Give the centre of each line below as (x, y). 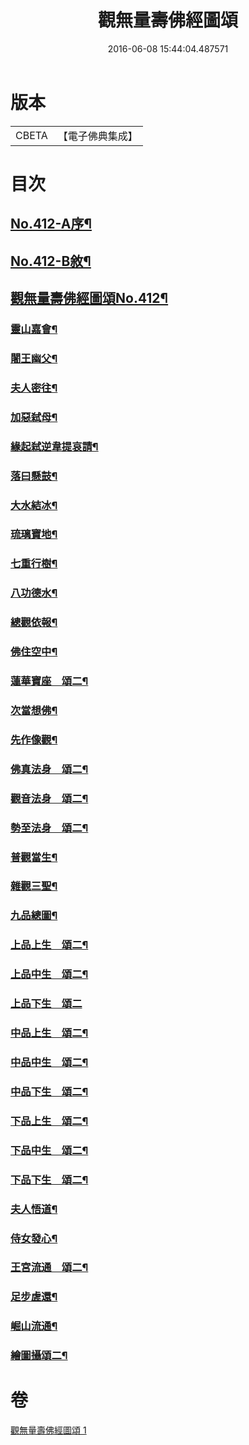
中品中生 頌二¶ (49, 1063)
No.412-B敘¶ (51, 261)
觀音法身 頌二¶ (49, 798)
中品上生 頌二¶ (49, 1033)
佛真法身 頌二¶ (49, 769)
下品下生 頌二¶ (49, 1179)
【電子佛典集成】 (97, 136)
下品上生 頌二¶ (49, 1121)
